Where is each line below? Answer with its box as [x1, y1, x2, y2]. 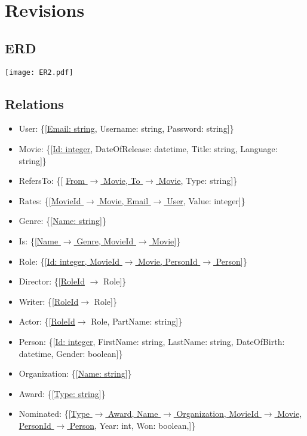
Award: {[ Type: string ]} [19, 387, 106, 399]
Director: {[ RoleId [19, 275, 85, 287]
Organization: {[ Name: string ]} [19, 367, 132, 380]
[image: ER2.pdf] [5, 68, 73, 77]
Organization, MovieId [176, 407, 259, 420]
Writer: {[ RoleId [19, 295, 79, 307]
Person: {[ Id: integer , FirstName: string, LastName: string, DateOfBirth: [19, 335, 285, 347]
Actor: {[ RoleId [19, 315, 75, 328]
